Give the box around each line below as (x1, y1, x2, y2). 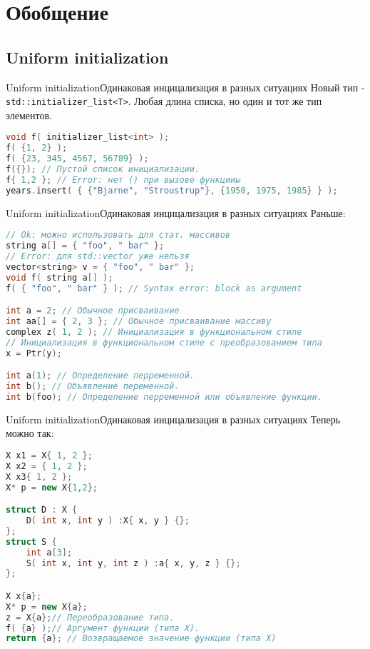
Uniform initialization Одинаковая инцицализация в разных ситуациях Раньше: (6, 205, 346, 220)
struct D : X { (6, 505, 78, 515)
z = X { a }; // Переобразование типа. (6, 612, 175, 623)
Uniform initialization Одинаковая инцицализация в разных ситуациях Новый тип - (6, 79, 365, 94)
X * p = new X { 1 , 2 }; (6, 482, 98, 493)
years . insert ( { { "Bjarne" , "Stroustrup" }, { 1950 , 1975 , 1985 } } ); (6, 185, 338, 196)
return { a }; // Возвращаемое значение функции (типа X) (6, 633, 277, 644)
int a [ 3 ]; (26, 547, 73, 558)
